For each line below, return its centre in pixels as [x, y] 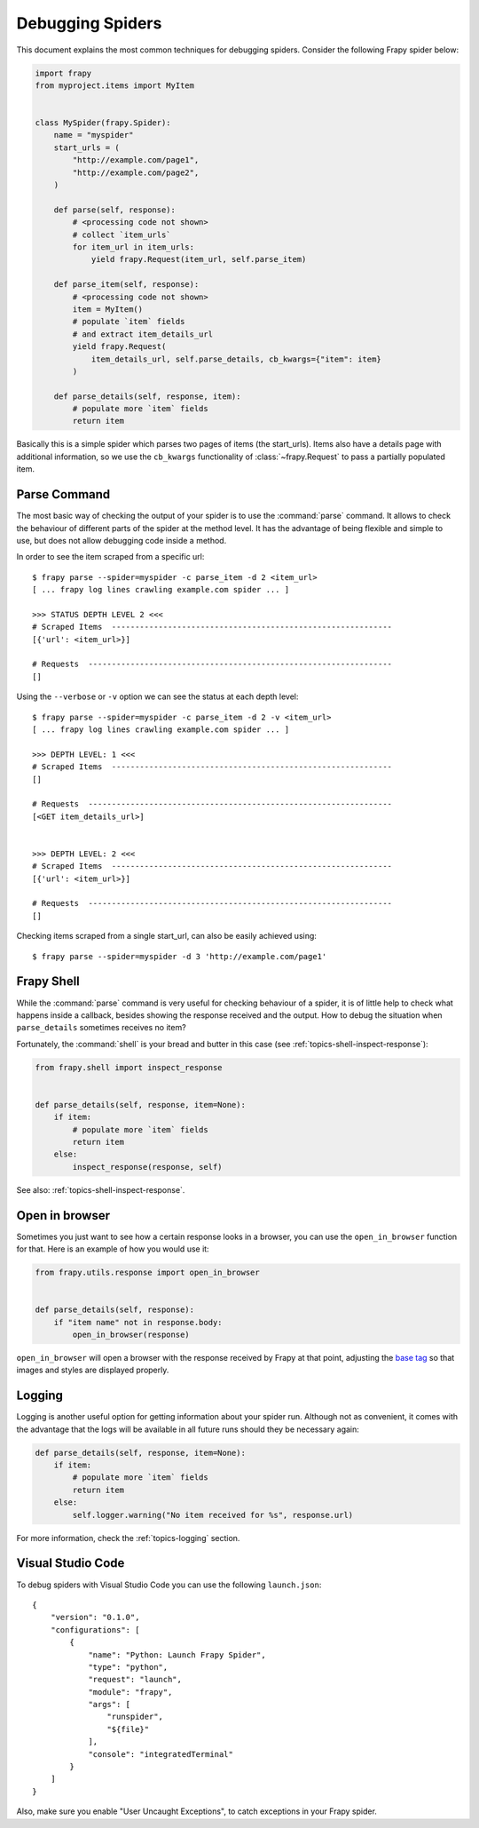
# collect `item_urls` [122, 234]
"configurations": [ [95, 1629]
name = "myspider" [94, 135]
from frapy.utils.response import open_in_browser [148, 1273]
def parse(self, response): [115, 210]
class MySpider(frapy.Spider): [103, 123]
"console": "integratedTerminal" [161, 1754]
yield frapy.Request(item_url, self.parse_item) [199, 259]
